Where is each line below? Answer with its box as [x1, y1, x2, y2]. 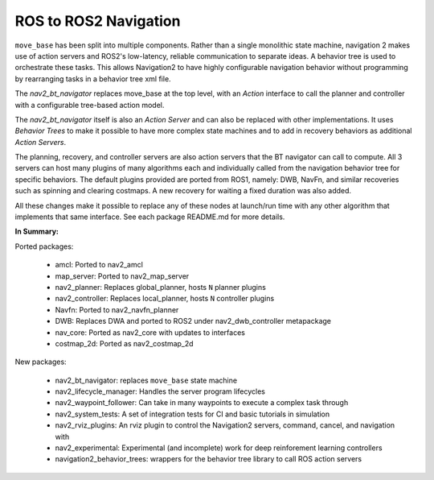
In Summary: [14, 226, 59, 237]
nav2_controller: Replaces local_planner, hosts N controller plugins [55, 294, 275, 304]
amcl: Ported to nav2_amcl [55, 260, 144, 270]
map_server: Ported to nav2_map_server [55, 271, 190, 281]
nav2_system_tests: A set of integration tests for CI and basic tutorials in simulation [55, 409, 330, 419]
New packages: [14, 357, 68, 366]
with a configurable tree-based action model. [14, 100, 165, 110]
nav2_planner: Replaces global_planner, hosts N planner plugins [55, 282, 267, 292]
